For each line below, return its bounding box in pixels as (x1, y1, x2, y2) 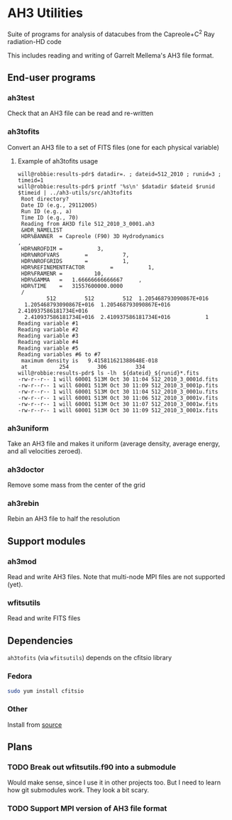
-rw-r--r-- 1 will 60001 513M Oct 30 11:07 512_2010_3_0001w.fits (17, 400, 219, 408)
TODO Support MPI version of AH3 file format (7, 804, 167, 814)
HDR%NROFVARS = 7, (21, 251, 130, 259)
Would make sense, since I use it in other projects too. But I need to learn (7, 778, 221, 787)
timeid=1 (17, 176, 44, 184)
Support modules (7, 535, 87, 547)
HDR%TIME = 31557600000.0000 (21, 282, 123, 289)
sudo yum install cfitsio (7, 687, 84, 694)
